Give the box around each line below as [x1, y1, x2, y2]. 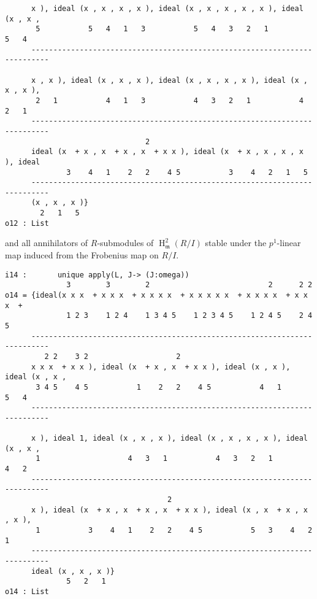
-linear [277, 236, 301, 249]
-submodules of [97, 236, 154, 249]
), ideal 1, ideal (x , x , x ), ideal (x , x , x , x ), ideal [40, 434, 308, 443]
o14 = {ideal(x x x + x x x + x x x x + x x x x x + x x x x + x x [5, 290, 308, 299]
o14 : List [5, 587, 49, 596]
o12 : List [5, 218, 49, 228]
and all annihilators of [5, 236, 88, 249]
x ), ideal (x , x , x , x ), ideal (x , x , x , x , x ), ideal [31, 4, 304, 13]
